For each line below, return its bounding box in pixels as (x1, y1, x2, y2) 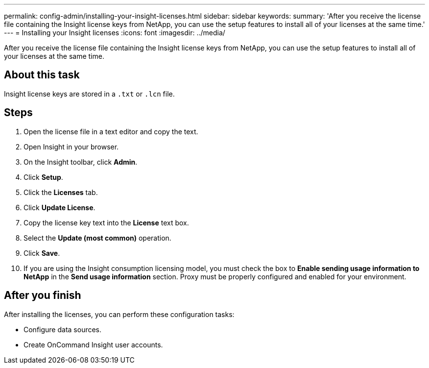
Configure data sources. (24, 325, 102, 334)
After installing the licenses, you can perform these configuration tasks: (4, 310, 235, 319)
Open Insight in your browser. (24, 142, 119, 151)
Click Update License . (24, 203, 95, 212)
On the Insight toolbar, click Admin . (24, 157, 138, 166)
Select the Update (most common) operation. (24, 233, 171, 242)
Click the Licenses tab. (24, 188, 98, 196)
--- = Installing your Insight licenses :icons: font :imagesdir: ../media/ (4, 28, 225, 37)
